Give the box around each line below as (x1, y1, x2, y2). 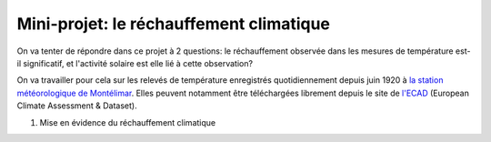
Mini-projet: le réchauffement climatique (16, 14, 331, 34)
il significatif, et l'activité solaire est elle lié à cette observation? (16, 57, 254, 68)
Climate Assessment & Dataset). (16, 100, 137, 111)
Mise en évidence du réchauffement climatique (39, 117, 216, 127)
